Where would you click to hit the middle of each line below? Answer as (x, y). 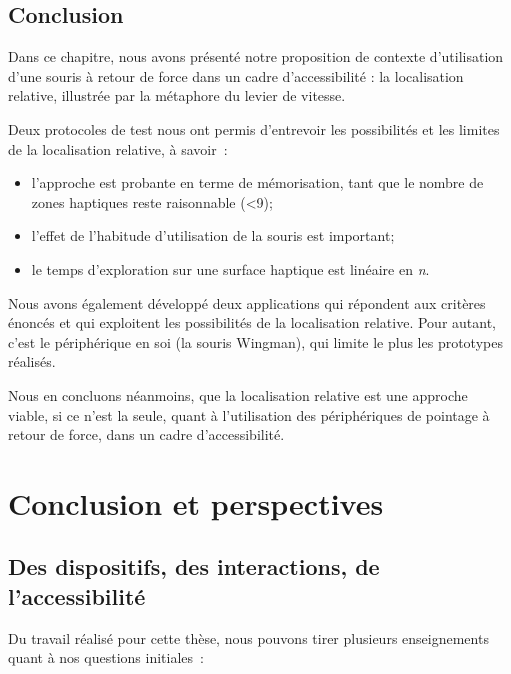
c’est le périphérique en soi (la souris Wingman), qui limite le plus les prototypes (255, 341)
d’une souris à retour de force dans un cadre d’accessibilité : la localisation (236, 75)
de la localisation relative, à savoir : (118, 148)
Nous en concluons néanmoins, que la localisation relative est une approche (238, 394)
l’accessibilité (77, 595)
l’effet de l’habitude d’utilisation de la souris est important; (213, 235)
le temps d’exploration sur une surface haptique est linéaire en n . (230, 268)
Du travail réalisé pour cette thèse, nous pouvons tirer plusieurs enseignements (248, 637)
